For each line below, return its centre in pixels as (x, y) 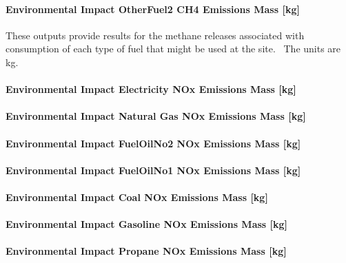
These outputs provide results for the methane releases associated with (155, 35)
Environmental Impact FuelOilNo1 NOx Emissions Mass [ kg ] (153, 170)
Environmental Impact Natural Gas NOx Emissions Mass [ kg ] (156, 116)
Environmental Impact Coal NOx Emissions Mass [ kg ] (137, 197)
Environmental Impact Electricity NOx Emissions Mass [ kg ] (151, 89)
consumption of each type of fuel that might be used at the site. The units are (173, 49)
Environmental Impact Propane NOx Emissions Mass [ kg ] (146, 251)
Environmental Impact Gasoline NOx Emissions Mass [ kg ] (147, 224)
